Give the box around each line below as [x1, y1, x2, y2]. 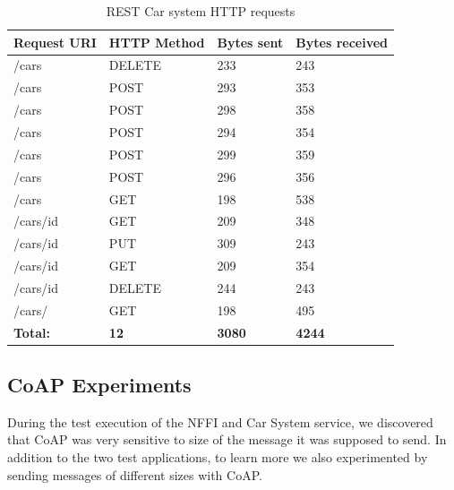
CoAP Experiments [7, 371, 192, 399]
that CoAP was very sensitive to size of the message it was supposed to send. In [7, 430, 447, 449]
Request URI [13, 32, 97, 51]
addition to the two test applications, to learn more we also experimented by [7, 448, 428, 467]
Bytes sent [217, 32, 284, 51]
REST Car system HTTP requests [106, 2, 296, 20]
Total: [13, 322, 50, 341]
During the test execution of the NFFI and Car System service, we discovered [7, 412, 433, 431]
